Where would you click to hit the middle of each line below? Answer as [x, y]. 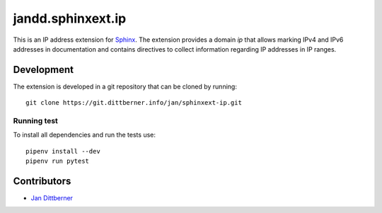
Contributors [42, 181]
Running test [35, 121]
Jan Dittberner [52, 198]
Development [44, 70]
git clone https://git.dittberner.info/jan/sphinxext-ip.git [134, 103]
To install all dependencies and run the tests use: [84, 135]
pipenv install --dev [63, 151]
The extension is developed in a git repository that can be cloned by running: [125, 86]
